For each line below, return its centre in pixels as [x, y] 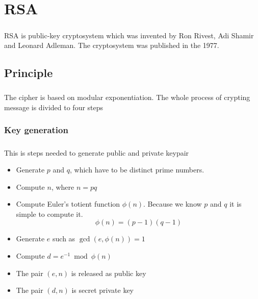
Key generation [36, 130]
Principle [29, 73]
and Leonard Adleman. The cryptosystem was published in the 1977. [112, 45]
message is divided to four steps [54, 107]
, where [63, 186]
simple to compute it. [49, 214]
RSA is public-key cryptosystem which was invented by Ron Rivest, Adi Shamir [129, 35]
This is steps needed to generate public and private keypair [97, 152]
